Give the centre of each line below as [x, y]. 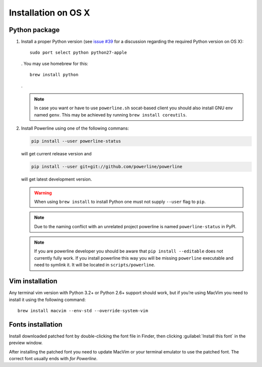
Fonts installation [36, 325]
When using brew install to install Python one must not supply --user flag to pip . [120, 201]
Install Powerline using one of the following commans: [75, 128]
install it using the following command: [47, 300]
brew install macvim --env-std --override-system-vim [83, 310]
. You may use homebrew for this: [55, 64]
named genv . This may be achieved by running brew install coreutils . [110, 115]
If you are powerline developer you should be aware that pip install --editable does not [129, 251]
